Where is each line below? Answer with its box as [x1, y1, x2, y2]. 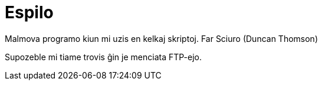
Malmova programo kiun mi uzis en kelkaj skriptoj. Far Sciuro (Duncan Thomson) [5, 33, 318, 44]
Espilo [5, 2, 54, 22]
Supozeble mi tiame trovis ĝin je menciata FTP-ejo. [5, 51, 202, 62]
